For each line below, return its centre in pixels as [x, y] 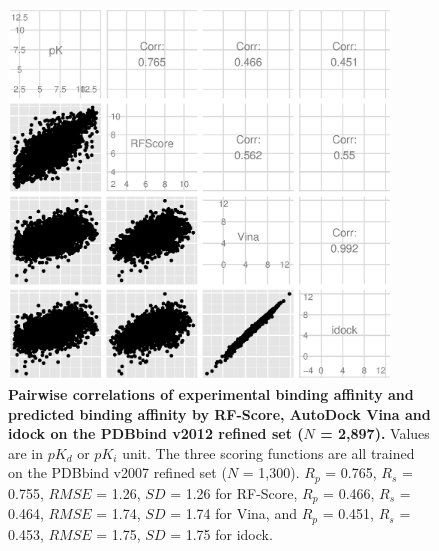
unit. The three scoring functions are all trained [268, 452]
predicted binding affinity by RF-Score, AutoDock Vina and [219, 413]
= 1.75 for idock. [221, 533]
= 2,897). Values [375, 433]
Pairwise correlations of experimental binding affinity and [211, 393]
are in [26, 452]
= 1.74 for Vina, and [233, 513]
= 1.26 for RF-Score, [234, 492]
